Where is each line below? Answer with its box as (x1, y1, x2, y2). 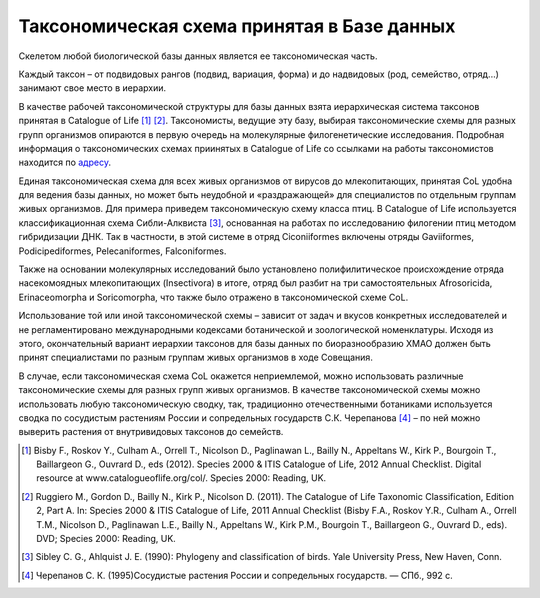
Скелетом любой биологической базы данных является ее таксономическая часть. (18, 50, 378, 62)
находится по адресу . (18, 156, 112, 169)
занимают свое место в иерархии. (18, 82, 167, 94)
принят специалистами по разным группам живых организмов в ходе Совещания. (18, 351, 374, 364)
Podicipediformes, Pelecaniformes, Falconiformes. (18, 245, 227, 257)
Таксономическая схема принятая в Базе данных (18, 15, 456, 37)
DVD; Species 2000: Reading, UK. (36, 533, 177, 545)
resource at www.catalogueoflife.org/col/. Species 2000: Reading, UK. (36, 472, 327, 484)
